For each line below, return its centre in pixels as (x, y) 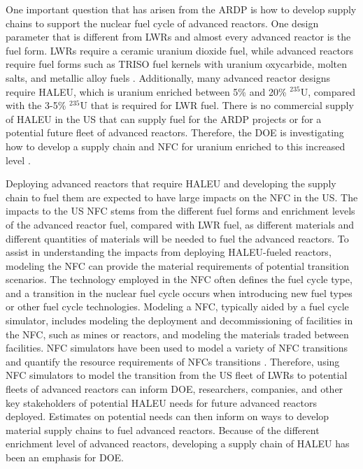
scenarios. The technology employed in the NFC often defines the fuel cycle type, (179, 279)
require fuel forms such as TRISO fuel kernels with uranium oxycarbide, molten (177, 64)
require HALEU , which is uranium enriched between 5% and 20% (146, 91)
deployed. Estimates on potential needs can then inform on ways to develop (168, 416)
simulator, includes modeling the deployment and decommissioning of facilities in (179, 320)
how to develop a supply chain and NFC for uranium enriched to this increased (176, 146)
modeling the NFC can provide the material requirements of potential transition (177, 265)
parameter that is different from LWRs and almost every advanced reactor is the (178, 37)
